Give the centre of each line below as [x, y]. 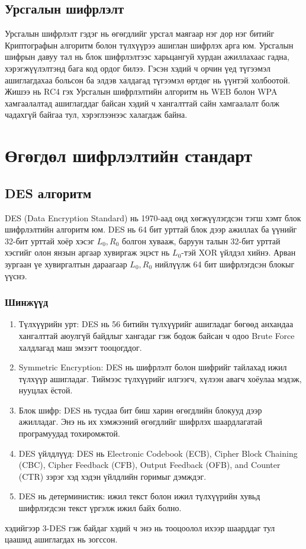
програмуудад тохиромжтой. [70, 433]
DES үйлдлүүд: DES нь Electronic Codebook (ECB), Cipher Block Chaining [158, 453]
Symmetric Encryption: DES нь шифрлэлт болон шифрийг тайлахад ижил [153, 367]
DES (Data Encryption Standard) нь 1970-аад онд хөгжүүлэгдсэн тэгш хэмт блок [153, 217]
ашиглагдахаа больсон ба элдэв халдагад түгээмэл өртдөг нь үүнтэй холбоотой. [148, 80]
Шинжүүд [27, 302]
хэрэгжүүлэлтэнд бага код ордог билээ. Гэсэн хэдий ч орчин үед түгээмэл [138, 68]
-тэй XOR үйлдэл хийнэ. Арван [239, 252]
